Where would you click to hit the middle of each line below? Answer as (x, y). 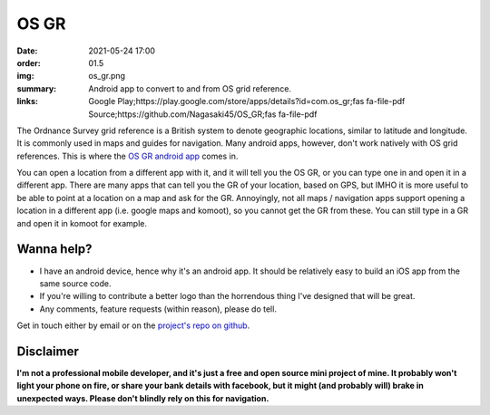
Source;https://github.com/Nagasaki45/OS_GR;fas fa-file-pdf (203, 114)
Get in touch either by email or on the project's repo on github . (133, 325)
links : (27, 101)
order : (29, 63)
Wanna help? (54, 249)
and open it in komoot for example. (82, 223)
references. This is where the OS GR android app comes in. (127, 156)
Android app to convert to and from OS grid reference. (190, 88)
